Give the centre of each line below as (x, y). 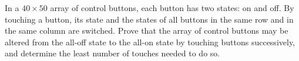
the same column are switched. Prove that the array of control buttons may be (147, 31)
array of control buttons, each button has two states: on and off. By (172, 8)
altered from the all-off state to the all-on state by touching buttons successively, (150, 42)
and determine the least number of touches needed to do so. (112, 53)
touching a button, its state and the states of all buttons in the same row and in (149, 19)
